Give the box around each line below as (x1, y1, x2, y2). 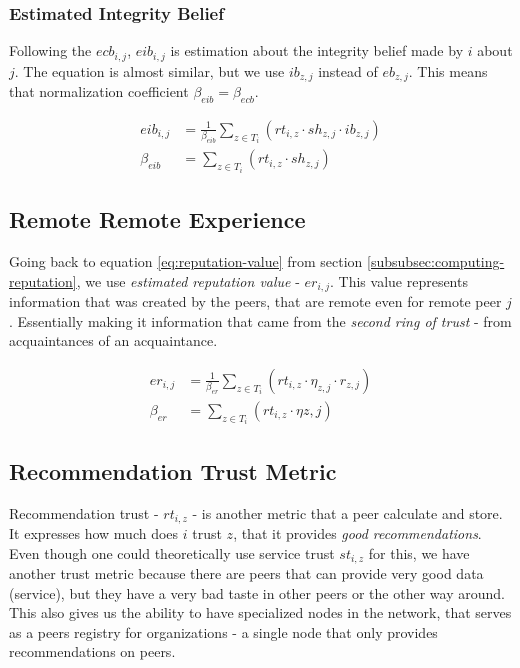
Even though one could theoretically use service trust (9, 542, 335, 563)
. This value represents (330, 270, 468, 291)
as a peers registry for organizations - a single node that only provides (9, 621, 438, 642)
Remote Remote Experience (9, 204, 306, 235)
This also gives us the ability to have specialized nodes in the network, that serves (9, 602, 512, 623)
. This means (408, 60, 488, 81)
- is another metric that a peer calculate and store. (192, 502, 503, 523)
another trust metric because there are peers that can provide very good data (9, 563, 484, 584)
